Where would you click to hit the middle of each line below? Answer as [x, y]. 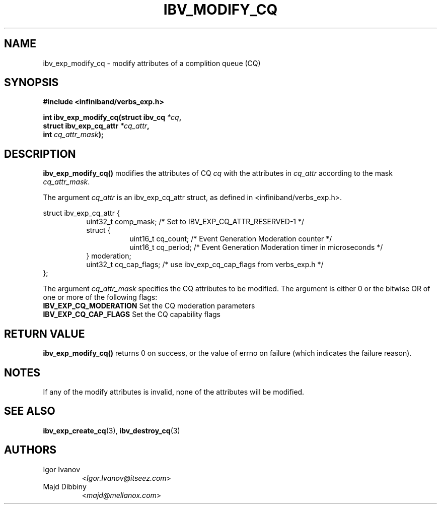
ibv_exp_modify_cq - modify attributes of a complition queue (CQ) [152, 63]
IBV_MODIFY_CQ [220, 10]
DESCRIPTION [40, 154]
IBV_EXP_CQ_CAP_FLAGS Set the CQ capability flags [132, 314]
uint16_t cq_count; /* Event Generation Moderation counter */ [231, 239]
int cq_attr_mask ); [73, 135]
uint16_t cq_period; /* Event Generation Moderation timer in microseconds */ [256, 247]
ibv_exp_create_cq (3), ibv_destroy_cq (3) [112, 430]
